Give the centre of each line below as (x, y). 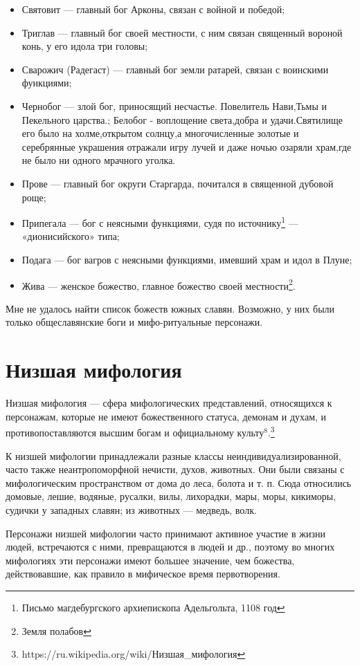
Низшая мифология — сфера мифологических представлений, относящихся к (169, 403)
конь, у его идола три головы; (85, 46)
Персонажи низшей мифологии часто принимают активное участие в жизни (165, 533)
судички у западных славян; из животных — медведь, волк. (131, 509)
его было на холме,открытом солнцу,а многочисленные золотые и (160, 133)
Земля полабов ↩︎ (56, 630)
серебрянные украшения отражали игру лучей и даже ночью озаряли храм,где (187, 146)
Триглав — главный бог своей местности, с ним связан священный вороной (182, 32)
